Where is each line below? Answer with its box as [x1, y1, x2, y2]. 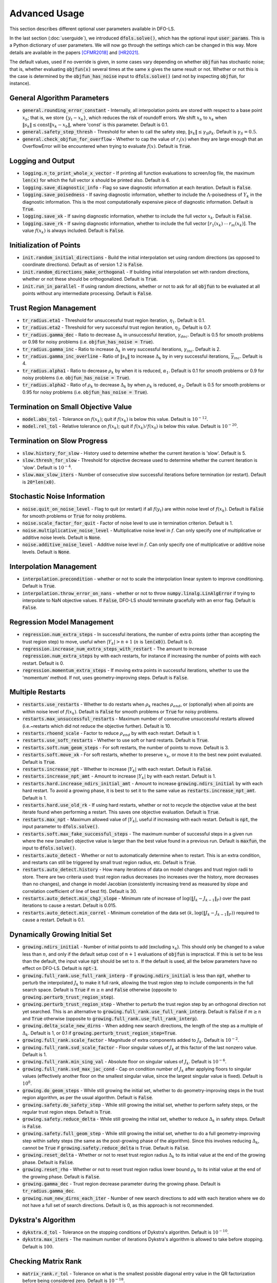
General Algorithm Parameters [9, 94, 109, 103]
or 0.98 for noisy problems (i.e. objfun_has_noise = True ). [22, 339, 154, 345]
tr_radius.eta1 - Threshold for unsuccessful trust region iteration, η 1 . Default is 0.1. [22, 317, 206, 324]
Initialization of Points [9, 241, 81, 249]
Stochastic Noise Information [9, 492, 105, 501]
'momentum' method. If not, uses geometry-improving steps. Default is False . [22, 674, 189, 681]
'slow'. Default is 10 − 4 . [22, 464, 72, 471]
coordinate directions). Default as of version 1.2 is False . [22, 262, 144, 268]
